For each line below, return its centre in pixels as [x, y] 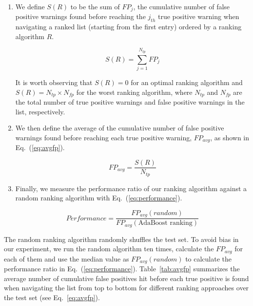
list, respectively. [40, 111]
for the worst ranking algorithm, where [134, 92]
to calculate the [209, 258]
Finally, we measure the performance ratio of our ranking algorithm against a [131, 188]
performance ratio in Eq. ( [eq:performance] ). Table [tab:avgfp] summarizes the [122, 269]
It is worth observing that [54, 82]
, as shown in [230, 138]
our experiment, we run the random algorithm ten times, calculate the [109, 249]
